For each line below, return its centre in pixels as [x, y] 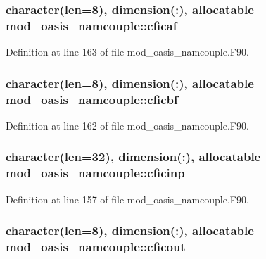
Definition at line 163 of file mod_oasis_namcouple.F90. [127, 52]
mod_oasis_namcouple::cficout [96, 247]
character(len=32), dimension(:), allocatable [133, 157]
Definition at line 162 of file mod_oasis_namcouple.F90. [127, 125]
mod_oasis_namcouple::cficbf [92, 99]
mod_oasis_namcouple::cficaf [91, 25]
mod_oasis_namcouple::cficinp [95, 173]
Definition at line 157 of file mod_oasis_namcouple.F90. [127, 199]
